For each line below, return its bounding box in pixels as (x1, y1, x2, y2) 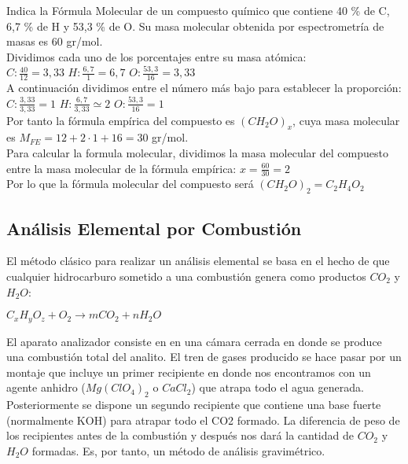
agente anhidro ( (6, 379, 86, 396)
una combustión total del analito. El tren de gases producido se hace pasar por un (6, 348, 402, 365)
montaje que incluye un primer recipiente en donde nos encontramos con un (6, 363, 371, 380)
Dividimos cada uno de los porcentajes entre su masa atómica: (6, 48, 307, 64)
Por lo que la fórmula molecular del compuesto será (6, 175, 254, 192)
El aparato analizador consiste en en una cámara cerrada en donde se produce (6, 333, 382, 349)
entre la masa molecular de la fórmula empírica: (6, 160, 237, 176)
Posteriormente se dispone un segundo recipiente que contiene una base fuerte (6, 396, 381, 413)
